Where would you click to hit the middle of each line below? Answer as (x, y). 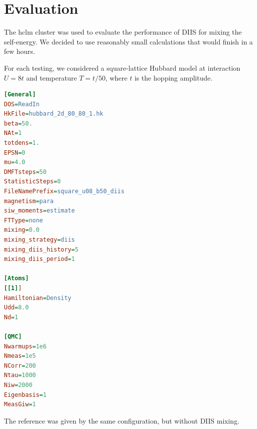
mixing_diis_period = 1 (40, 259)
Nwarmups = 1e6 (25, 346)
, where (116, 77)
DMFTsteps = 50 (25, 172)
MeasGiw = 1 (20, 405)
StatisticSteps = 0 (32, 182)
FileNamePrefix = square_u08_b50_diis (64, 192)
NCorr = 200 (20, 365)
